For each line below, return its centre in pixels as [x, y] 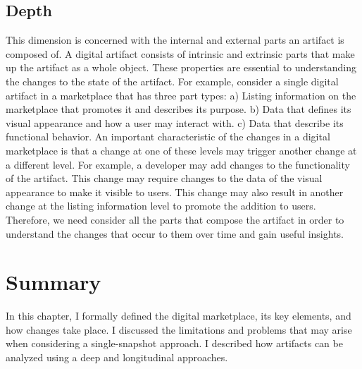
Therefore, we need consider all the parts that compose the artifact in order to [175, 219]
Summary [54, 282]
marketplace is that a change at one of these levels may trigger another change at [181, 150]
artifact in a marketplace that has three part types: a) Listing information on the [181, 95]
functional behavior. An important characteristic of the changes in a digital [168, 137]
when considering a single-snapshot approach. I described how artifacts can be [174, 343]
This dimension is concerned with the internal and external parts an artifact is [175, 40]
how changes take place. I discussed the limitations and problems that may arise [179, 329]
